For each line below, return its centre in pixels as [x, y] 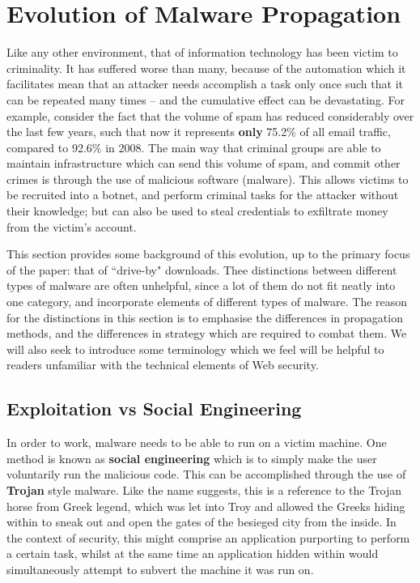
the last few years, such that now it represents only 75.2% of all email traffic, [199, 132]
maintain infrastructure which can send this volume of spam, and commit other [204, 163]
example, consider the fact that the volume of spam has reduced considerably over [210, 115]
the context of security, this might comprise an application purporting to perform [208, 537]
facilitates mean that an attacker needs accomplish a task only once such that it [205, 84]
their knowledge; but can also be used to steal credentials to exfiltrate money [197, 211]
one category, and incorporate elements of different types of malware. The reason [207, 302]
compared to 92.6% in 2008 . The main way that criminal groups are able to [194, 147]
